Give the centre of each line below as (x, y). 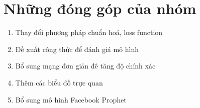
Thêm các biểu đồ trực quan (59, 82)
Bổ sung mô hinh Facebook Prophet (71, 99)
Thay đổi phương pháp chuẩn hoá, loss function (89, 32)
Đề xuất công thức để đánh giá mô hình (77, 49)
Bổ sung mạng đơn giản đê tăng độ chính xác (85, 66)
